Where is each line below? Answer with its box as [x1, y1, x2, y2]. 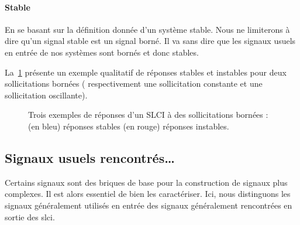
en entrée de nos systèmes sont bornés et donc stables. [5, 46, 199, 58]
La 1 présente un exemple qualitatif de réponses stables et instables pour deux [5, 66, 287, 78]
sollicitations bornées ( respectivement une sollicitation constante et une [5, 77, 263, 90]
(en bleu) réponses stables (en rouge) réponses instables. [28, 120, 229, 132]
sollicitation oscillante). [5, 88, 88, 101]
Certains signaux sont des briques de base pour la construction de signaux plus [5, 176, 288, 188]
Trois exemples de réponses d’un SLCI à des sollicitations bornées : [28, 108, 268, 121]
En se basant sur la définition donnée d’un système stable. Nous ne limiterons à [5, 23, 290, 35]
